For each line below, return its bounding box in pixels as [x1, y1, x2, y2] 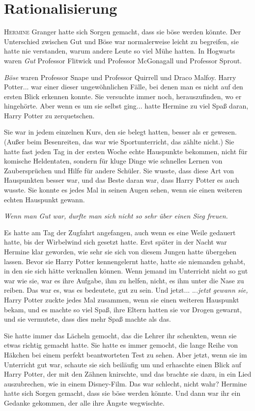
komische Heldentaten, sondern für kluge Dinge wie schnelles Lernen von [4, 156, 223, 166]
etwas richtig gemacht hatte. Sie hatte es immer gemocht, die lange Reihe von [4, 340, 238, 350]
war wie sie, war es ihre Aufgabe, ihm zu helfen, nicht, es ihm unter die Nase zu [4, 275, 244, 285]
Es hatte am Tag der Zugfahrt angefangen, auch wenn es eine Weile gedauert [4, 227, 236, 237]
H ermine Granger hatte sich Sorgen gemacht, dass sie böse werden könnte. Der [4, 27, 241, 37]
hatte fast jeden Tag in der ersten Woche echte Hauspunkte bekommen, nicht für [4, 146, 248, 156]
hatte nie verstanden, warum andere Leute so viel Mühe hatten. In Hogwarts [4, 46, 235, 56]
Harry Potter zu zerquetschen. [4, 110, 95, 120]
